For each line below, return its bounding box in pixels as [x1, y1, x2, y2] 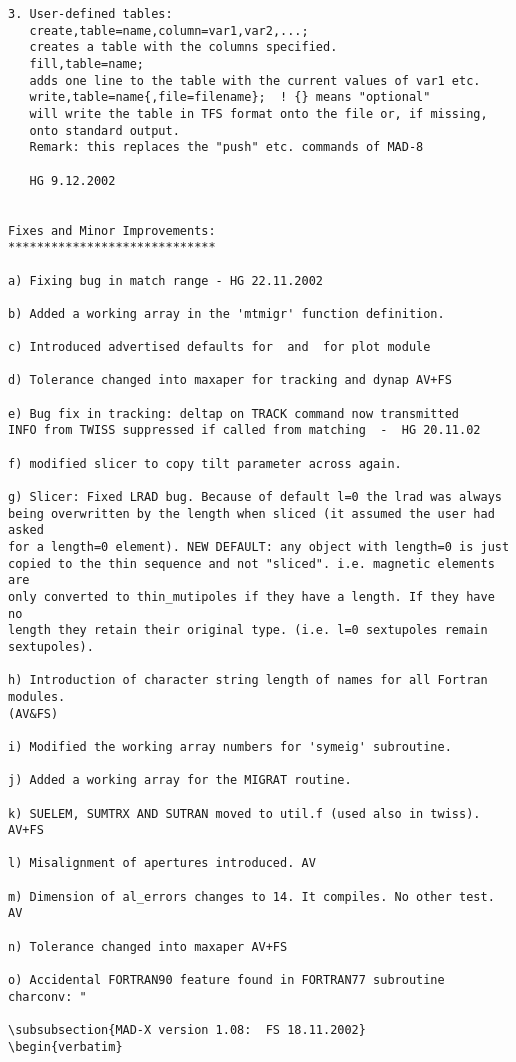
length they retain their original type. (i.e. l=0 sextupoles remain [8, 623, 488, 638]
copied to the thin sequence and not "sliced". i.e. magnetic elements [8, 556, 495, 571]
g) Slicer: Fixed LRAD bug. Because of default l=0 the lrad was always [8, 490, 502, 505]
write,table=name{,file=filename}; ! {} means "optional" [29, 90, 431, 105]
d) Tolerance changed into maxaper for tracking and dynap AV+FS [8, 373, 452, 388]
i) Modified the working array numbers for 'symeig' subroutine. [8, 739, 452, 754]
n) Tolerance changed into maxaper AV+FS [8, 939, 288, 954]
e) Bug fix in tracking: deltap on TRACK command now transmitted [8, 406, 460, 421]
